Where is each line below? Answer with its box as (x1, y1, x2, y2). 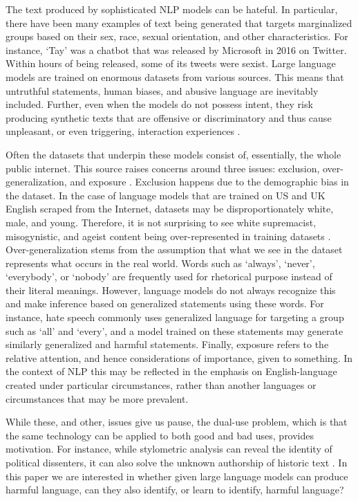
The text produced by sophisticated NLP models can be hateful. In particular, (6, 2, 338, 16)
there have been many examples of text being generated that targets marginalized (6, 15, 352, 30)
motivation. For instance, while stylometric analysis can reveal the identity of (6, 441, 332, 456)
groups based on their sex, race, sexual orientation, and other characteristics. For (6, 29, 348, 44)
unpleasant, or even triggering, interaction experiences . (6, 124, 241, 138)
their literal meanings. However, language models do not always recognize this (6, 282, 336, 297)
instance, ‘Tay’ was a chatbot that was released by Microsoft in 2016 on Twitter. (6, 42, 347, 57)
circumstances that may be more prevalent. (6, 391, 189, 406)
